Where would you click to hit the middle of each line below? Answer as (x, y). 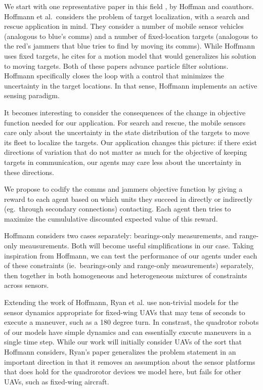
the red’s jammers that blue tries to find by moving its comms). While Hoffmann (129, 46)
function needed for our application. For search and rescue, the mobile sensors (125, 122)
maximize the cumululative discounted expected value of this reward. (111, 218)
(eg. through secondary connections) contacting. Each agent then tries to (118, 209)
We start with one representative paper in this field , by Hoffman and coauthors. (129, 6)
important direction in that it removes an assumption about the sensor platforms (130, 361)
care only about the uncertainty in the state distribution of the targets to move (127, 132)
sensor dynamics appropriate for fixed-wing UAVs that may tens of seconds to (125, 312)
